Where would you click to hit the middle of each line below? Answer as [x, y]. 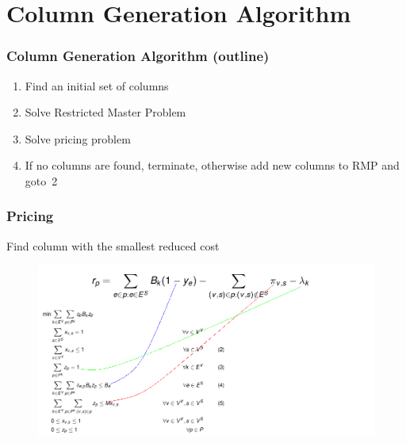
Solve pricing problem [78, 138]
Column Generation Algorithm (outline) [138, 56]
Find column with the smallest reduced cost [113, 245]
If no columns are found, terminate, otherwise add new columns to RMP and [212, 165]
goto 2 [41, 180]
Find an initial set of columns [97, 85]
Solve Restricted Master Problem [105, 112]
